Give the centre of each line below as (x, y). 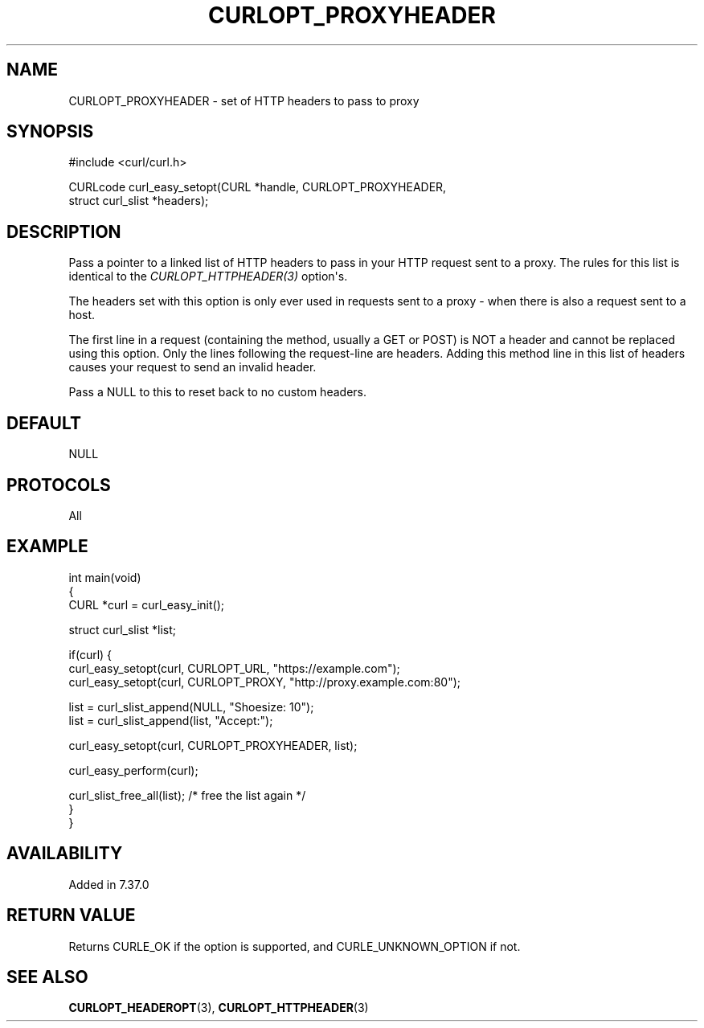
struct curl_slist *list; (123, 629)
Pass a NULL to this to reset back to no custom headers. (217, 392)
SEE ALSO (47, 977)
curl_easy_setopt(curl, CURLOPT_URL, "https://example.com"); (234, 668)
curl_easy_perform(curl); (133, 770)
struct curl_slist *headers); (139, 201)
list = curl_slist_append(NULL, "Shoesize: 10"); (191, 706)
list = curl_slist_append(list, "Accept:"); (171, 720)
